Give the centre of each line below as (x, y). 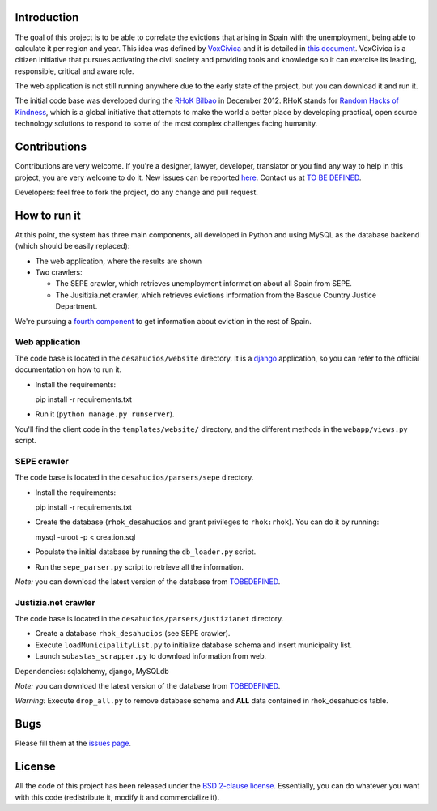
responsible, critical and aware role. (74, 71)
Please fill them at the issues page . (73, 743)
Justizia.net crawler (55, 602)
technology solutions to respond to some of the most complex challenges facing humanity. (166, 124)
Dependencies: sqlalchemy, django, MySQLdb (92, 671)
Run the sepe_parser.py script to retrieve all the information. (140, 566)
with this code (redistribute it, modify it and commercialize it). (117, 797)
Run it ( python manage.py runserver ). (105, 414)
